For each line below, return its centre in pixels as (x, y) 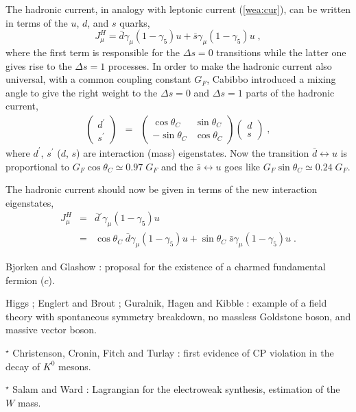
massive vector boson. (51, 330)
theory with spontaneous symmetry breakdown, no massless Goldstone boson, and (178, 316)
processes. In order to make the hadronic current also (220, 65)
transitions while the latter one (281, 52)
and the (177, 166)
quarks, (135, 22)
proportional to (38, 166)
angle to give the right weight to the (82, 92)
